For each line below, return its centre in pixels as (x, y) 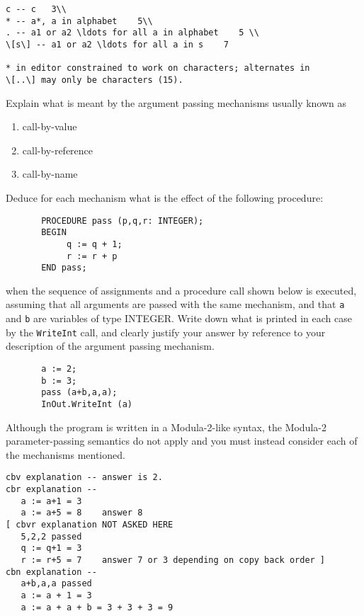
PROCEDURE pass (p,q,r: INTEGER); (123, 221)
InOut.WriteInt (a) (87, 404)
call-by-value (50, 126)
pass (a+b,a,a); (79, 393)
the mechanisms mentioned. (66, 454)
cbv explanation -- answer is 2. (84, 478)
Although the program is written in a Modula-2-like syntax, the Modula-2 (166, 427)
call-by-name (50, 174)
